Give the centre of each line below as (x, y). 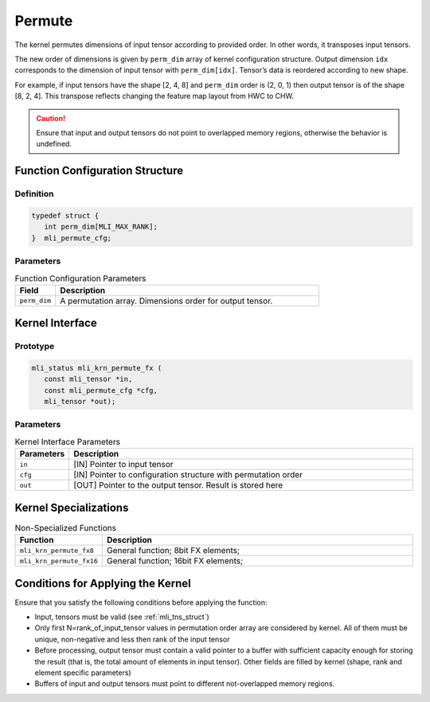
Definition (34, 194)
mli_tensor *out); (80, 402)
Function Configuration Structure (99, 171)
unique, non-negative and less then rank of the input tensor (132, 639)
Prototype (35, 347)
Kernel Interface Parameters (68, 442)
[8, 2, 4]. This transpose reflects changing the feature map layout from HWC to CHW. (154, 96)
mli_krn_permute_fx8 (57, 550)
